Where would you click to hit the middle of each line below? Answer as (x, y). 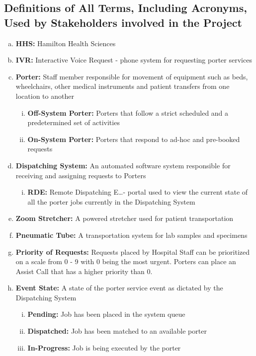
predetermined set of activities (74, 122)
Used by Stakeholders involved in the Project (123, 22)
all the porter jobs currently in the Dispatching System (111, 201)
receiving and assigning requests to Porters (81, 175)
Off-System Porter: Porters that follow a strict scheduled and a (128, 112)
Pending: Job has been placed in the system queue (106, 314)
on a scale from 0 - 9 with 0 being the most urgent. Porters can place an (126, 261)
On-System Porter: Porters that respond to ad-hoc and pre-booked (134, 139)
